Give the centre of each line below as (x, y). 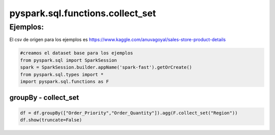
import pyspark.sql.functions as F (64, 81)
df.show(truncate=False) (51, 120)
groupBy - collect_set (44, 98)
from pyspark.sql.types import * (62, 74)
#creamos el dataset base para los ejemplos (77, 53)
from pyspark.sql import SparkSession (68, 60)
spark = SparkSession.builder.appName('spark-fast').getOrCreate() (106, 68)
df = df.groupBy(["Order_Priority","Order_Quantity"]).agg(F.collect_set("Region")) (129, 113)
